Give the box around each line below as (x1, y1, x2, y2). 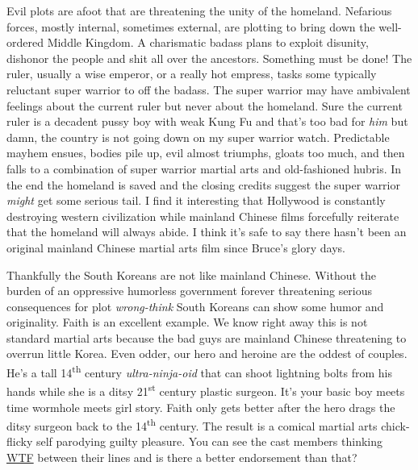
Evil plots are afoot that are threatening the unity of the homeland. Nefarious (6, 2, 392, 19)
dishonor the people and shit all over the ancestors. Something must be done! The (6, 49, 412, 66)
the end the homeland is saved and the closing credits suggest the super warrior (6, 176, 400, 193)
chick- (381, 417, 410, 434)
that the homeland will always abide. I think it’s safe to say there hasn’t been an (6, 223, 407, 240)
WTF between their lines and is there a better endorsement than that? (6, 449, 357, 465)
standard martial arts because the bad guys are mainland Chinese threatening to (6, 329, 407, 346)
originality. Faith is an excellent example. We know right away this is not (6, 314, 368, 331)
